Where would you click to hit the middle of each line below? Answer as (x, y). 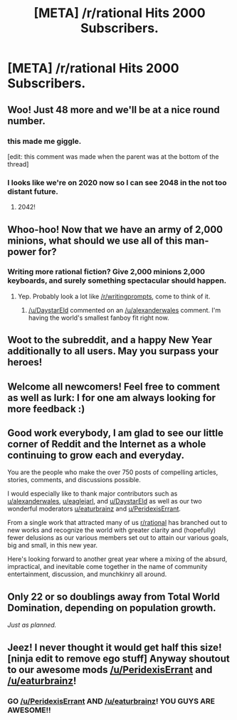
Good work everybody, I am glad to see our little (116, 433)
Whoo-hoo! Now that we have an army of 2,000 (115, 229)
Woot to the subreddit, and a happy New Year (110, 340)
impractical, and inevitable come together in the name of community (107, 567)
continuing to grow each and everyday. (96, 455)
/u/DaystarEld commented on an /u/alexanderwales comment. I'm (125, 310)
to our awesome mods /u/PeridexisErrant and (110, 670)
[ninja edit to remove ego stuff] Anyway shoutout (118, 658)
